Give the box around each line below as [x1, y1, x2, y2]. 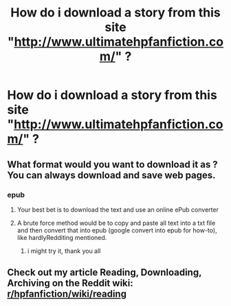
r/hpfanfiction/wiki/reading [7, 288, 127, 300]
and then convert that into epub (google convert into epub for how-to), [16, 226, 218, 234]
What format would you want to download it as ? [7, 158, 218, 170]
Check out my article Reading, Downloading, [7, 267, 202, 278]
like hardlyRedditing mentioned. [16, 233, 107, 241]
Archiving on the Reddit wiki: [7, 277, 133, 289]
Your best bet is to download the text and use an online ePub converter [16, 205, 219, 214]
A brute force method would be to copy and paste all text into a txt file [16, 219, 216, 227]
